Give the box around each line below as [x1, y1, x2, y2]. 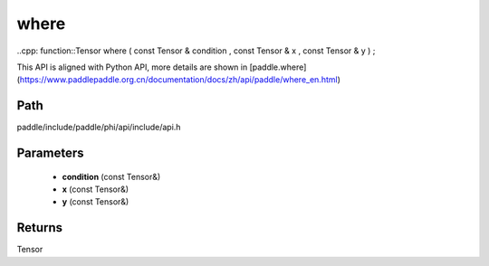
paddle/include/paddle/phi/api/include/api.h [16, 122, 181, 133]
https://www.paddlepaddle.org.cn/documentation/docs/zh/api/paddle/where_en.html [19, 74, 339, 85]
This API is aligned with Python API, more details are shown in [16, 62, 248, 72]
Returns [16, 220, 63, 235]
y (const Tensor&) [62, 196, 129, 207]
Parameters [16, 146, 84, 161]
